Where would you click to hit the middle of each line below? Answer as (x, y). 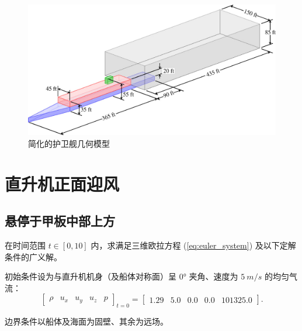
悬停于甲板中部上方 (60, 221)
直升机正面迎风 (62, 183)
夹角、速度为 (214, 276)
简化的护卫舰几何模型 (69, 143)
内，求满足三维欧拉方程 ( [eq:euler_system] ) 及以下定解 (193, 245)
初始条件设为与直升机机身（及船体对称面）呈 (91, 276)
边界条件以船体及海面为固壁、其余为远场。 (86, 321)
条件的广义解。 (33, 256)
